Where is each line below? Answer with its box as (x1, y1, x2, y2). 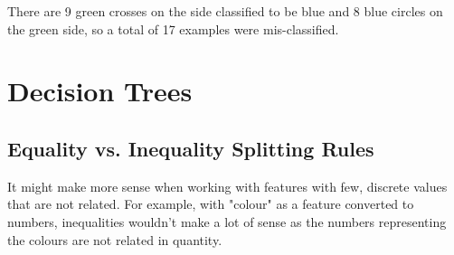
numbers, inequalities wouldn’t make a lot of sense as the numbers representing (7, 212, 447, 231)
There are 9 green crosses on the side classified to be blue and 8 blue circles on (7, 2, 443, 20)
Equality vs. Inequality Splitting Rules (7, 134, 374, 162)
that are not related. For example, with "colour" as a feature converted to (7, 194, 414, 213)
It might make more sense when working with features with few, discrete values (7, 176, 448, 195)
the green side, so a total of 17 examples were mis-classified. (7, 19, 339, 38)
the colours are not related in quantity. (7, 230, 222, 249)
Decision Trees (7, 72, 193, 109)
